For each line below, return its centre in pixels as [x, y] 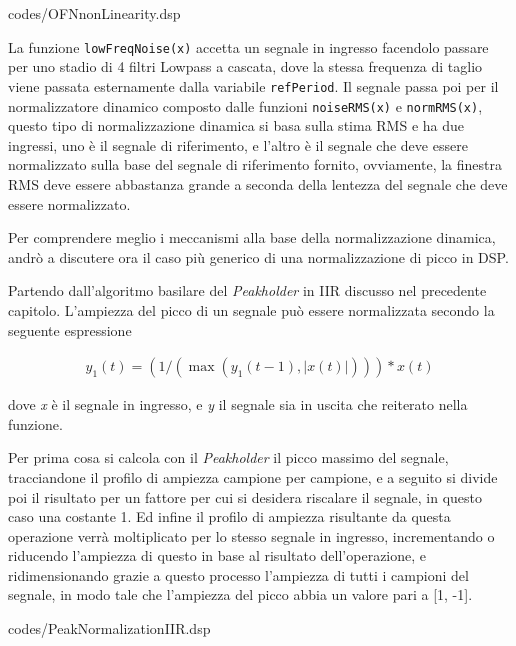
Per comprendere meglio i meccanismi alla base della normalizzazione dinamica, [252, 237]
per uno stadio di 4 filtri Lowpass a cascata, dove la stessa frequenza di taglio [245, 66]
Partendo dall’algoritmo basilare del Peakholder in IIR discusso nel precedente [247, 290]
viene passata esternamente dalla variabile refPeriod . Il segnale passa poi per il [253, 85]
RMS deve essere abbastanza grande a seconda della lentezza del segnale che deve [258, 183]
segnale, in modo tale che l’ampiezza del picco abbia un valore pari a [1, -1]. [240, 594]
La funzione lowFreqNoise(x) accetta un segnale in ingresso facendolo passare [248, 46]
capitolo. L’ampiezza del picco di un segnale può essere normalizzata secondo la [251, 309]
